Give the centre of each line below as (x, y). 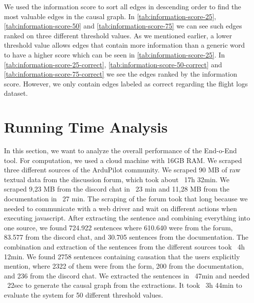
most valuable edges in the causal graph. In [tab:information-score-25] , (110, 16)
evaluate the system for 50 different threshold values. (84, 294)
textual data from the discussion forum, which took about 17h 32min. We (117, 179)
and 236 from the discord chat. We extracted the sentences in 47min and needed (127, 275)
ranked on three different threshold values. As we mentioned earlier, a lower (118, 35)
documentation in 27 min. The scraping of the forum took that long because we (126, 199)
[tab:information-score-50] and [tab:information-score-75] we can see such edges (123, 26)
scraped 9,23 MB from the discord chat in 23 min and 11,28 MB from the (117, 189)
